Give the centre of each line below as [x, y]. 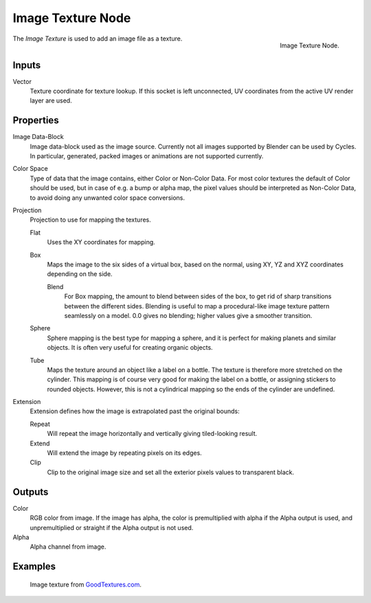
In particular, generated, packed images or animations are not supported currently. [147, 156]
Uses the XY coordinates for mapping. [101, 242]
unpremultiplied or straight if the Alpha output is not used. [112, 527]
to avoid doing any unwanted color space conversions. [108, 198]
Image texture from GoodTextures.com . [86, 584]
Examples [34, 567]
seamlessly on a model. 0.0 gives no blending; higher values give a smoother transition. [188, 315]
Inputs [27, 65]
